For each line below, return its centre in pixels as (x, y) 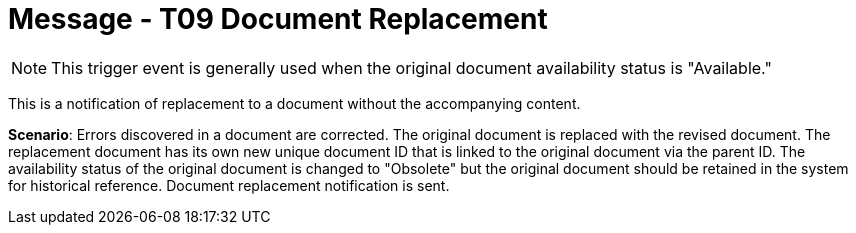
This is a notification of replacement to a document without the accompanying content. (294, 103)
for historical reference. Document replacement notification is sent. (229, 185)
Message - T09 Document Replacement (278, 19)
